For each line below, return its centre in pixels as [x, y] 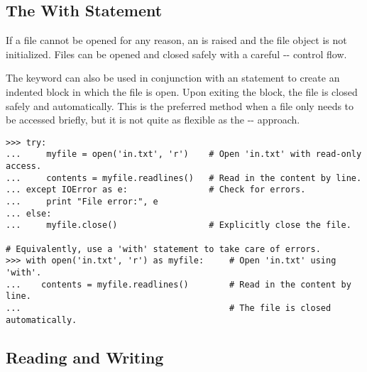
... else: [29, 213]
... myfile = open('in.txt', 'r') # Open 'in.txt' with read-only [184, 154]
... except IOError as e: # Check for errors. [156, 190]
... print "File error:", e [82, 202]
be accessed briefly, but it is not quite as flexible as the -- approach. [153, 120]
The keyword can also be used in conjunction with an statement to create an [173, 78]
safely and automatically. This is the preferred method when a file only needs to [180, 105]
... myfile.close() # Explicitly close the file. [179, 225]
